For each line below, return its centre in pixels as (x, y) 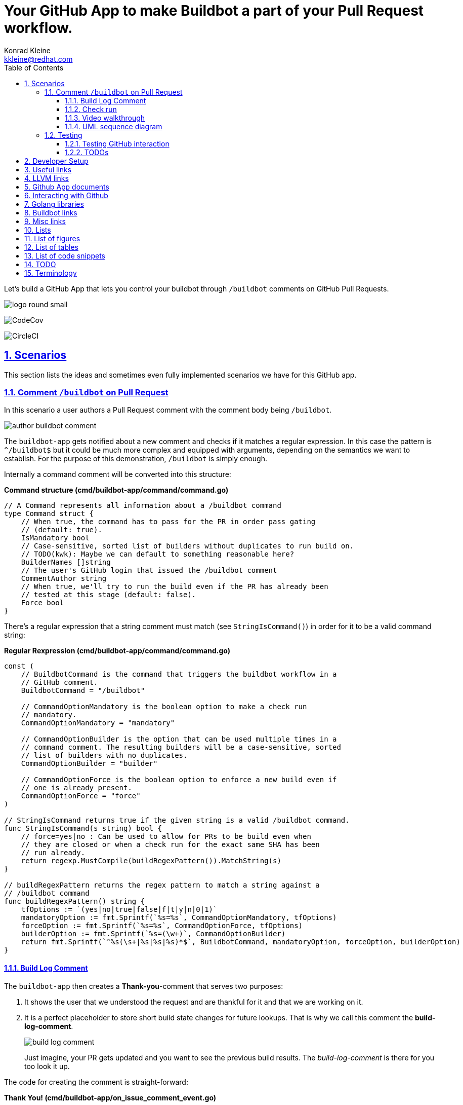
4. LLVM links (47, 178)
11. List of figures (52, 238)
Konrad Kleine (27, 50)
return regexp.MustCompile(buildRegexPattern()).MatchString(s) (151, 861)
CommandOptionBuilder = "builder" (89, 764)
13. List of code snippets (65, 255)
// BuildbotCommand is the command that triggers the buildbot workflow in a (179, 674)
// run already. (53, 853)
